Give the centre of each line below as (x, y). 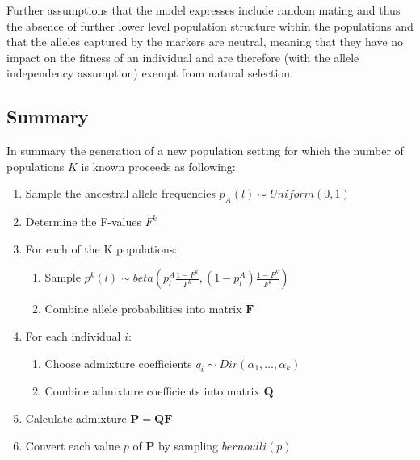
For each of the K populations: (101, 248)
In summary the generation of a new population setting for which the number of (205, 151)
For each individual (73, 335)
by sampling (189, 445)
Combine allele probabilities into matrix (143, 309)
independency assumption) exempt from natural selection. (150, 73)
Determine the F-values (84, 222)
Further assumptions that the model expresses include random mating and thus (204, 10)
